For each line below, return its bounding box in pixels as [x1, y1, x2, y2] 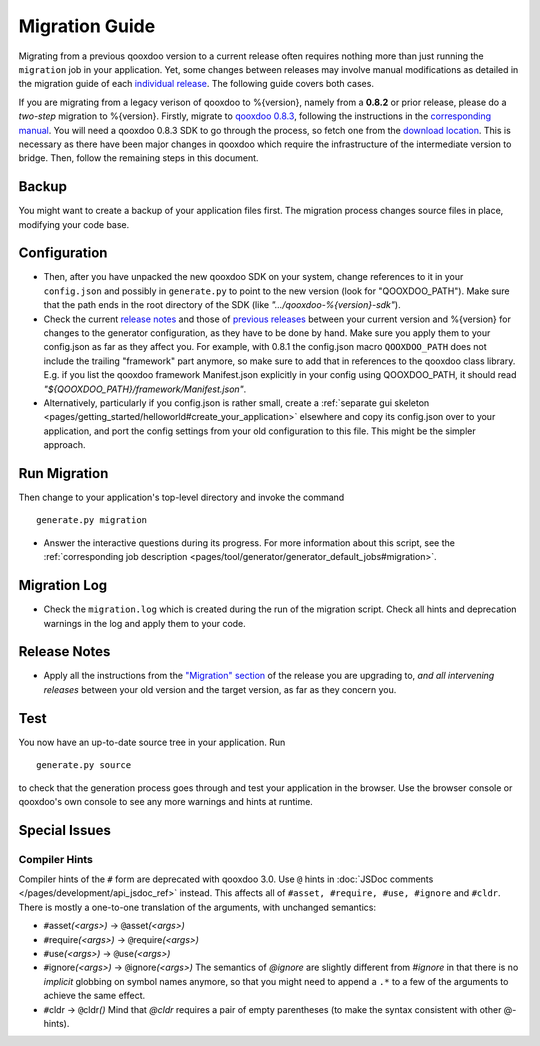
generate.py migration [36, 515, 148, 526]
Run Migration [18, 465, 109, 482]
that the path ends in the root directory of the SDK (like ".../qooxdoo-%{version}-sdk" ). [43, 299, 401, 311]
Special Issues [18, 821, 112, 839]
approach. [43, 439, 86, 451]
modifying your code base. [18, 218, 130, 230]
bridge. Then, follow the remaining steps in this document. [18, 152, 259, 164]
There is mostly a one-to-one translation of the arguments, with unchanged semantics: [18, 901, 377, 913]
